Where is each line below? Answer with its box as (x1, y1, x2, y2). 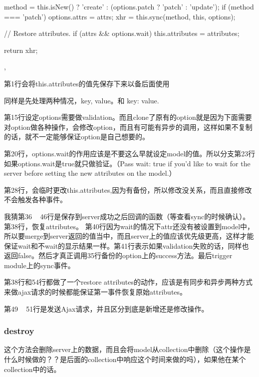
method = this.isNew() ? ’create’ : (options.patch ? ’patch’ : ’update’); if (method (4, 1, 254, 11)
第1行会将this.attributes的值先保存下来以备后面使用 (4, 78, 170, 88)
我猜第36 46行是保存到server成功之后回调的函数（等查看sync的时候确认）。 (4, 211, 250, 221)
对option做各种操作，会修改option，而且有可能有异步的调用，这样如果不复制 (4, 121, 253, 132)
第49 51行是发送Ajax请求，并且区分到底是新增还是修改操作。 (4, 303, 209, 314)
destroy (4, 325, 34, 337)
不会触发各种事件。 (4, 194, 67, 205)
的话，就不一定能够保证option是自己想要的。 (4, 131, 149, 142)
